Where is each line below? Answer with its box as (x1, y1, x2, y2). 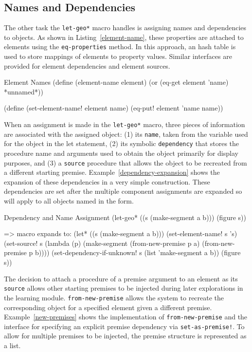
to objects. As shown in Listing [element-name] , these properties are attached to (4, 32, 244, 42)
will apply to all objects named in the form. (4, 196, 134, 206)
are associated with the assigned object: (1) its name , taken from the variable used (4, 129, 248, 139)
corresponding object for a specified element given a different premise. (4, 302, 212, 312)
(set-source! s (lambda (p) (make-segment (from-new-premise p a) (4, 238, 200, 248)
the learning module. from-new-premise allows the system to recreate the (4, 292, 224, 302)
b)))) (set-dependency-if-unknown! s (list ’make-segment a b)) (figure (35, 247, 241, 258)
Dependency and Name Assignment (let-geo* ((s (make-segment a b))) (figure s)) (4, 212, 246, 222)
